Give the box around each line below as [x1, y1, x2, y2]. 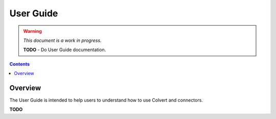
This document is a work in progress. [23, 37, 102, 43]
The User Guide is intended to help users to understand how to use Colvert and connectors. [9, 97, 203, 103]
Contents [9, 61, 30, 67]
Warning [23, 28, 42, 34]
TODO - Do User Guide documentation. [23, 46, 106, 53]
